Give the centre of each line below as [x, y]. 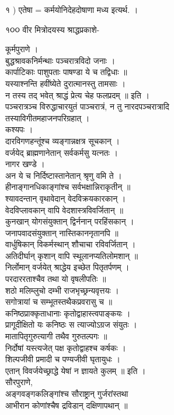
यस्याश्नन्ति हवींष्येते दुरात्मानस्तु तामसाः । [65, 83]
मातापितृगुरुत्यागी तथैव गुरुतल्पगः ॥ [56, 336]
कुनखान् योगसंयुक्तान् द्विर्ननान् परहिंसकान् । [70, 221]
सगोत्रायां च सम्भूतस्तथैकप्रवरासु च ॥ [59, 302]
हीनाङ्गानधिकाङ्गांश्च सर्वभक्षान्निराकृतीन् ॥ [68, 187]
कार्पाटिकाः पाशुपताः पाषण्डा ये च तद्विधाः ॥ [66, 72]
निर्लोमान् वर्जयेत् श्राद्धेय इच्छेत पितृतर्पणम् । [67, 267]
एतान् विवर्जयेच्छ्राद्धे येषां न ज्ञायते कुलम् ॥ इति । [76, 370]
